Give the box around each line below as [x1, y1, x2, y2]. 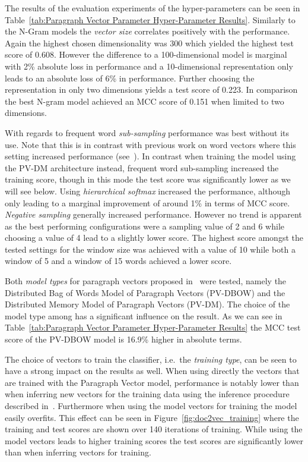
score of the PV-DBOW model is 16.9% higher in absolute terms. [5, 333, 242, 345]
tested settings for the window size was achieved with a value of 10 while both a [5, 243, 296, 255]
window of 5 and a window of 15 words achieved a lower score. [5, 254, 232, 267]
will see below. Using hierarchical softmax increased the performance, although [5, 184, 291, 197]
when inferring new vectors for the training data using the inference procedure [5, 388, 290, 400]
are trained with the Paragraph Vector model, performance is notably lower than [5, 376, 299, 388]
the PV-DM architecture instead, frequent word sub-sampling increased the [5, 161, 279, 174]
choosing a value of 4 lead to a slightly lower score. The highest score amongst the [5, 231, 303, 244]
